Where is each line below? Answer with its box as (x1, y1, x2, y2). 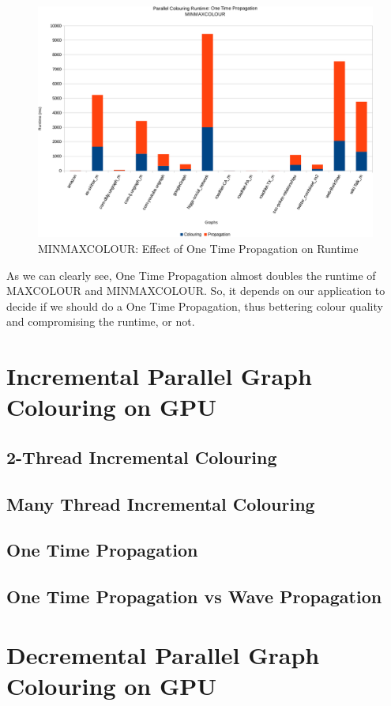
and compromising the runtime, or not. (6, 313, 195, 330)
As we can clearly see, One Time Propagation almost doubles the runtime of (6, 266, 376, 283)
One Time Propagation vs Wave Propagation (6, 584, 382, 609)
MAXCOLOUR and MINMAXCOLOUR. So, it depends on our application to (6, 282, 385, 299)
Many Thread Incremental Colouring (6, 491, 315, 515)
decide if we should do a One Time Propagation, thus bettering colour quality (6, 297, 383, 314)
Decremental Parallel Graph (6, 638, 320, 670)
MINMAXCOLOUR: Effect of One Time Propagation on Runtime (38, 240, 359, 256)
